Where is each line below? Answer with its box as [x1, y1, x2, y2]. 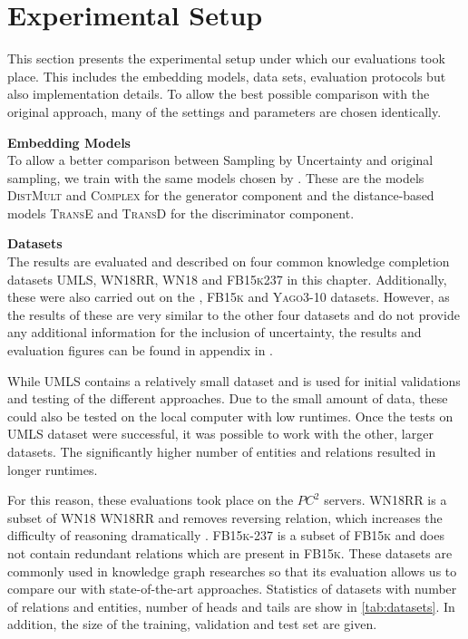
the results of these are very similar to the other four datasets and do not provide [7, 305, 460, 324]
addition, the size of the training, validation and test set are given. [7, 615, 377, 634]
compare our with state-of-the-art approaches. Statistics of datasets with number [7, 579, 457, 598]
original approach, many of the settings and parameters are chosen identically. [7, 102, 442, 121]
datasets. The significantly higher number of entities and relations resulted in [7, 442, 436, 460]
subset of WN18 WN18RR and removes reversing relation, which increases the [7, 508, 443, 527]
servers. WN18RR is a [324, 490, 447, 509]
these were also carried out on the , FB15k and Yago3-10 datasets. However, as [7, 287, 450, 306]
